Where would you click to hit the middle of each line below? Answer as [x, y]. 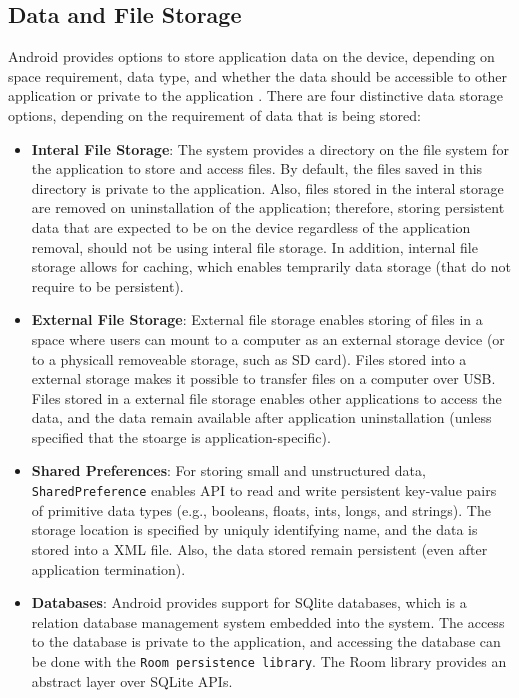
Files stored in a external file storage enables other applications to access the [266, 397]
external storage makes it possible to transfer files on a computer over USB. [263, 378]
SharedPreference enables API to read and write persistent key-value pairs [264, 490]
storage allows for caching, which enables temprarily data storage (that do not [271, 266]
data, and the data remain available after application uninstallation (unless [261, 417]
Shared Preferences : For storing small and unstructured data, [228, 470]
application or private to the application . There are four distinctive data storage [256, 95]
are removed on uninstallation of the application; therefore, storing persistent [268, 207]
